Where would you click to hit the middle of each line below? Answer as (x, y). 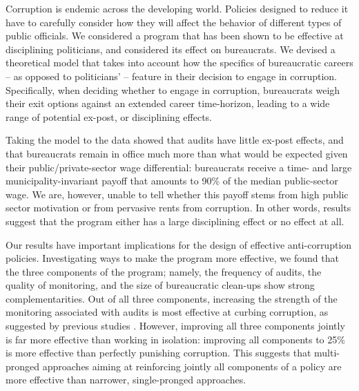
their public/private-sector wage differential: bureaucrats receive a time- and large (179, 167)
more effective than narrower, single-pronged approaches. (126, 380)
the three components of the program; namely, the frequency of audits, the (164, 271)
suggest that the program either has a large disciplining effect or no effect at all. (175, 221)
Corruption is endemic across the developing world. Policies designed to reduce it (177, 8)
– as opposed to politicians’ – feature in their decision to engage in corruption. (171, 76)
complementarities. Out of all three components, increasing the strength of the (172, 298)
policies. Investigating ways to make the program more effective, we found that (172, 258)
